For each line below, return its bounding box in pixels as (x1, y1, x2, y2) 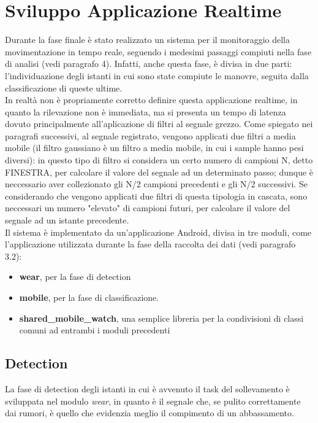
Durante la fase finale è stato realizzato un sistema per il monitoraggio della (5, 33, 290, 46)
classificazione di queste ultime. (5, 81, 123, 94)
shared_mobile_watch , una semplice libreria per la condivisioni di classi (19, 311, 304, 324)
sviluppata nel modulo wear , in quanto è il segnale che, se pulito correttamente (5, 394, 301, 407)
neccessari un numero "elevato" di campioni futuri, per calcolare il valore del (5, 201, 290, 214)
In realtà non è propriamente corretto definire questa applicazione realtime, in (5, 93, 298, 106)
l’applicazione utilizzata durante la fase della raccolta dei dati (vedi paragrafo (5, 238, 296, 250)
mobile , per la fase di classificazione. (19, 291, 159, 303)
